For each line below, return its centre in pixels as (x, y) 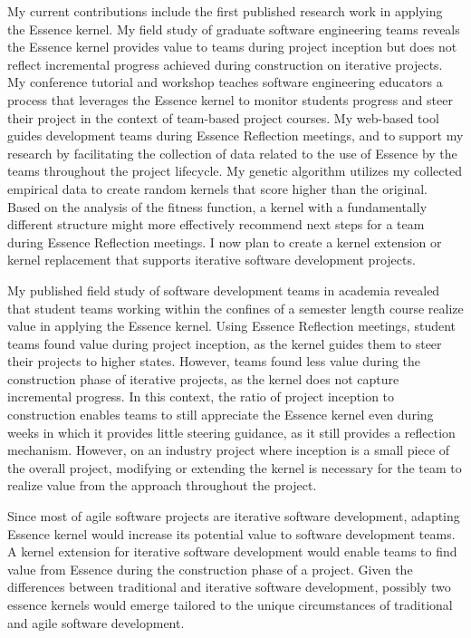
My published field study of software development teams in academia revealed (224, 290)
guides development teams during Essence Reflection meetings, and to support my (235, 135)
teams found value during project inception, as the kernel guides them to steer (225, 343)
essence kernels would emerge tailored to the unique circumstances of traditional (230, 604)
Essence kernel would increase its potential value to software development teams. (231, 533)
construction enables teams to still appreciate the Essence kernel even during (221, 415)
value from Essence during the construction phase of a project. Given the (210, 569)
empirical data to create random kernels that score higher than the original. (217, 188)
